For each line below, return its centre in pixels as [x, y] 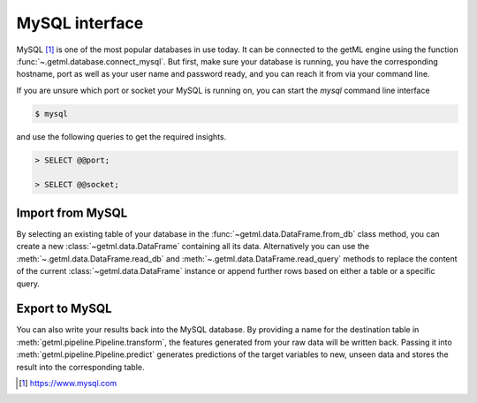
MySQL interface [80, 23]
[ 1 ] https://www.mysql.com [68, 383]
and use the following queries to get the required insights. [121, 136]
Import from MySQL [72, 213]
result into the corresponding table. [80, 367]
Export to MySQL [64, 309]
